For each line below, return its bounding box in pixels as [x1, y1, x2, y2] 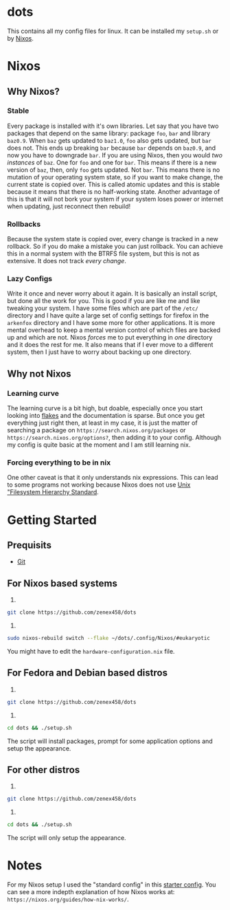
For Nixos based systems [7, 577, 118, 589]
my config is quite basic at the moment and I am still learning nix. [7, 441, 191, 449]
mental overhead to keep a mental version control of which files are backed [7, 326, 221, 334]
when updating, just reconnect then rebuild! [7, 202, 131, 210]
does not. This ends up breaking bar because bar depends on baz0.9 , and [7, 144, 216, 152]
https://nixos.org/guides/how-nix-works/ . [7, 895, 129, 904]
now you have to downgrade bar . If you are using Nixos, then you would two [7, 151, 223, 159]
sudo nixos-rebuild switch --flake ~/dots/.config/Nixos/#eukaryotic [7, 635, 211, 642]
